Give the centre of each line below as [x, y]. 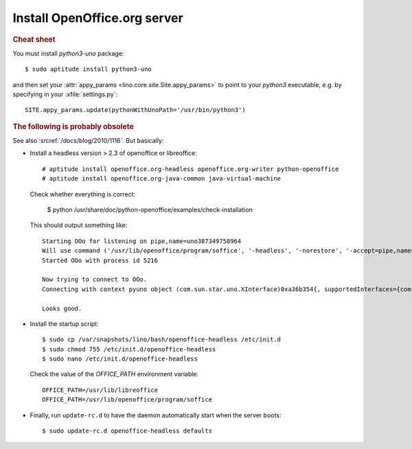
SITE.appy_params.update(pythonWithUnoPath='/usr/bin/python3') [136, 110]
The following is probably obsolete [73, 126]
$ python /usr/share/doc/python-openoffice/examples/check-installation [150, 209]
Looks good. [62, 308]
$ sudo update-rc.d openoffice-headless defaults [127, 431]
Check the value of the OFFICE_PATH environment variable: [114, 374]
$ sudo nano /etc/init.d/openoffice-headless [120, 359]
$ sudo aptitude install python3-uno [89, 69]
